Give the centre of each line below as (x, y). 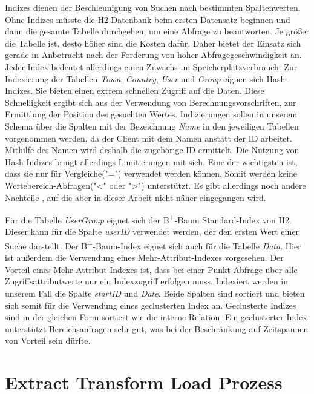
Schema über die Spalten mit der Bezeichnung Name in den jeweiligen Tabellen (152, 126)
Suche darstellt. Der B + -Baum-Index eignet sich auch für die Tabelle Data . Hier (153, 245)
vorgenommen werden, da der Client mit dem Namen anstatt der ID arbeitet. (149, 138)
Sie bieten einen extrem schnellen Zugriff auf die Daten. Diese (150, 90)
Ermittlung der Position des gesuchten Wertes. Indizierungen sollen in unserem (151, 114)
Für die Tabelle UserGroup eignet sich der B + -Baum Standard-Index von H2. (148, 219)
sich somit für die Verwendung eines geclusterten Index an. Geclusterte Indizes (151, 305)
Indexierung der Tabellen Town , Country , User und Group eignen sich (134, 78)
